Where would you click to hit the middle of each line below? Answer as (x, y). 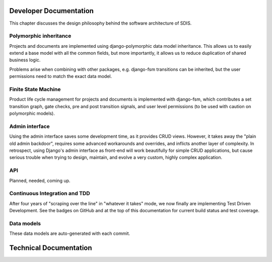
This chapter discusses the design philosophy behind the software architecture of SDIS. (100, 23)
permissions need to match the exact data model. (61, 76)
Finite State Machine (35, 89)
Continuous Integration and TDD (50, 194)
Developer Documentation (52, 11)
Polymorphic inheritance (40, 36)
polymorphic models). (32, 114)
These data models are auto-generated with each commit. (70, 233)
